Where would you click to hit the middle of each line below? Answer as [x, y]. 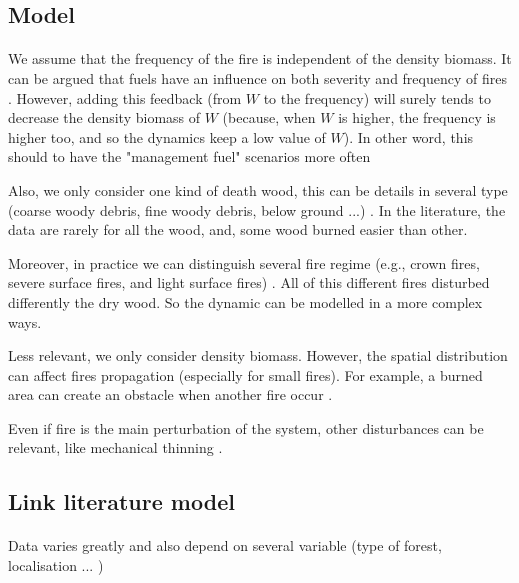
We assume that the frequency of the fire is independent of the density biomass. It [260, 58]
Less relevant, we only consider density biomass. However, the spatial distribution [258, 355]
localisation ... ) [56, 565]
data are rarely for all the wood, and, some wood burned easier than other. [238, 229]
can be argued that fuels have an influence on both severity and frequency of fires [257, 77]
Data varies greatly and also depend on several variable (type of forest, [225, 545]
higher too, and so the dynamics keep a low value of [167, 136]
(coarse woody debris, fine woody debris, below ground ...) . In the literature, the [257, 209]
